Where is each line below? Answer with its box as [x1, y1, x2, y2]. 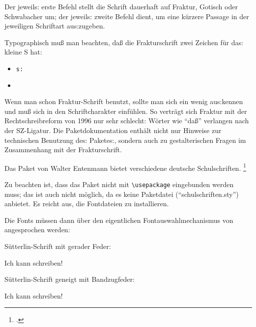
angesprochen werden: [4, 224, 70, 235]
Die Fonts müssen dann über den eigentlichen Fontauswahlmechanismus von [4, 215, 233, 225]
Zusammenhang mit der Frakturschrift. [4, 144, 122, 155]
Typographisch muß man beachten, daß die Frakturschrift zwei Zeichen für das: [4, 37, 243, 47]
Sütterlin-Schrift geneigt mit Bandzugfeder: [4, 274, 135, 284]
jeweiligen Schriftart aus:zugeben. [4, 21, 105, 31]
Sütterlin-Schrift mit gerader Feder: [4, 241, 111, 251]
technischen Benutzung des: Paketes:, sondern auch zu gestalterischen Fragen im [4, 135, 246, 145]
